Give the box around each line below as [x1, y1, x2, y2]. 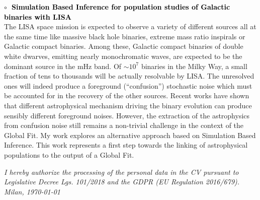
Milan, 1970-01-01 [4, 186, 61, 196]
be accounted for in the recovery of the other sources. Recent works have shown [4, 90, 249, 101]
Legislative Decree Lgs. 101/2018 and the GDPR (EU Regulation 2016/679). [4, 176, 240, 187]
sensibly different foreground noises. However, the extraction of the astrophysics [4, 110, 250, 120]
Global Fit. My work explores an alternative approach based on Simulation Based [4, 129, 256, 140]
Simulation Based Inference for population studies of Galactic [12, 2, 230, 12]
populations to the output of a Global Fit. [4, 149, 134, 160]
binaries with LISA [4, 11, 71, 22]
